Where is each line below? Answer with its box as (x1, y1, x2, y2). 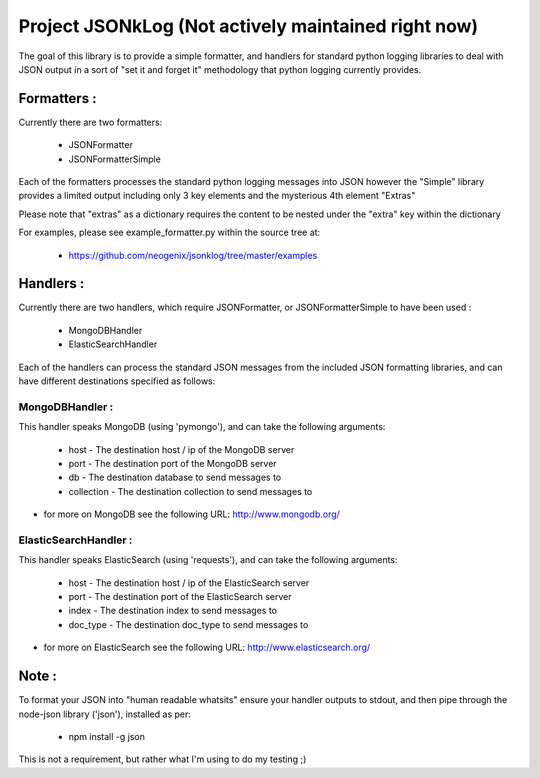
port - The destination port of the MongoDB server (68, 457, 277, 469)
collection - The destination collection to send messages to (68, 485, 313, 497)
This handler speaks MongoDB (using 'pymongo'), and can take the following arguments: (18, 421, 386, 433)
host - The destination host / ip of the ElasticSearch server (68, 576, 310, 589)
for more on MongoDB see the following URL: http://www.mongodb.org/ (43, 508, 340, 520)
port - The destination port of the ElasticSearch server (68, 591, 292, 603)
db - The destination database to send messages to (68, 471, 282, 484)
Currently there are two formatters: (18, 116, 163, 128)
